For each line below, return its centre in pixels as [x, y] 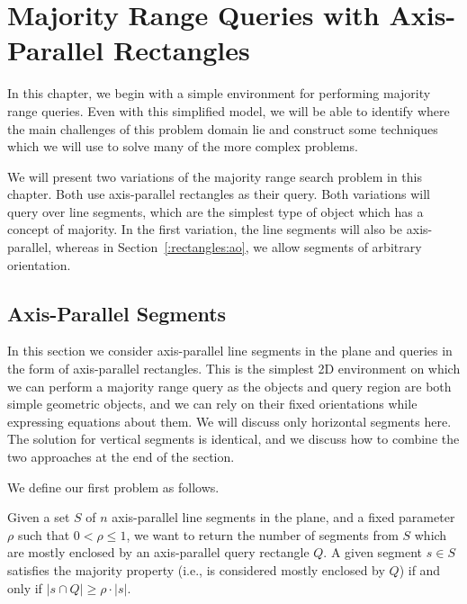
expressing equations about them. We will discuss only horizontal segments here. [229, 421]
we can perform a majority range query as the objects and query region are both [229, 386]
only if [25, 587]
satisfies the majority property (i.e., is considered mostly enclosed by [196, 569]
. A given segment [373, 552]
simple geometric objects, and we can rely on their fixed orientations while [212, 404]
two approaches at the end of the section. [121, 457]
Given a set [39, 517]
